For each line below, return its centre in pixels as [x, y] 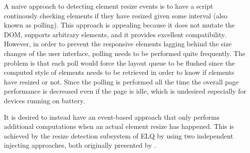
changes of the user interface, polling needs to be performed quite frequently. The [125, 53]
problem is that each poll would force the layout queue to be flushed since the [119, 63]
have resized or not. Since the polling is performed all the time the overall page [121, 81]
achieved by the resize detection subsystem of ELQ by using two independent [119, 135]
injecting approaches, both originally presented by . [80, 145]
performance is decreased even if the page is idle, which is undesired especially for [125, 91]
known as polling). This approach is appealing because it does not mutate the [119, 25]
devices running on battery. [45, 100]
